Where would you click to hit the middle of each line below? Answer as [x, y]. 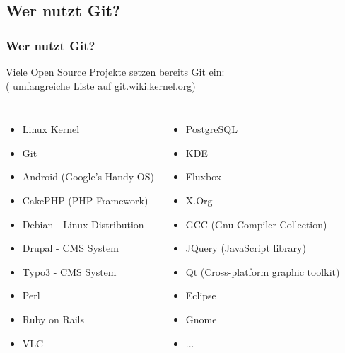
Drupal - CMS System [70, 248]
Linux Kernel [51, 129]
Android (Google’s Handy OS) [88, 176]
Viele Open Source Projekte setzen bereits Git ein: [115, 71]
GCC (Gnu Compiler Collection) [256, 224]
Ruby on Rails [53, 319]
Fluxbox [204, 176]
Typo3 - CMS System [69, 271]
